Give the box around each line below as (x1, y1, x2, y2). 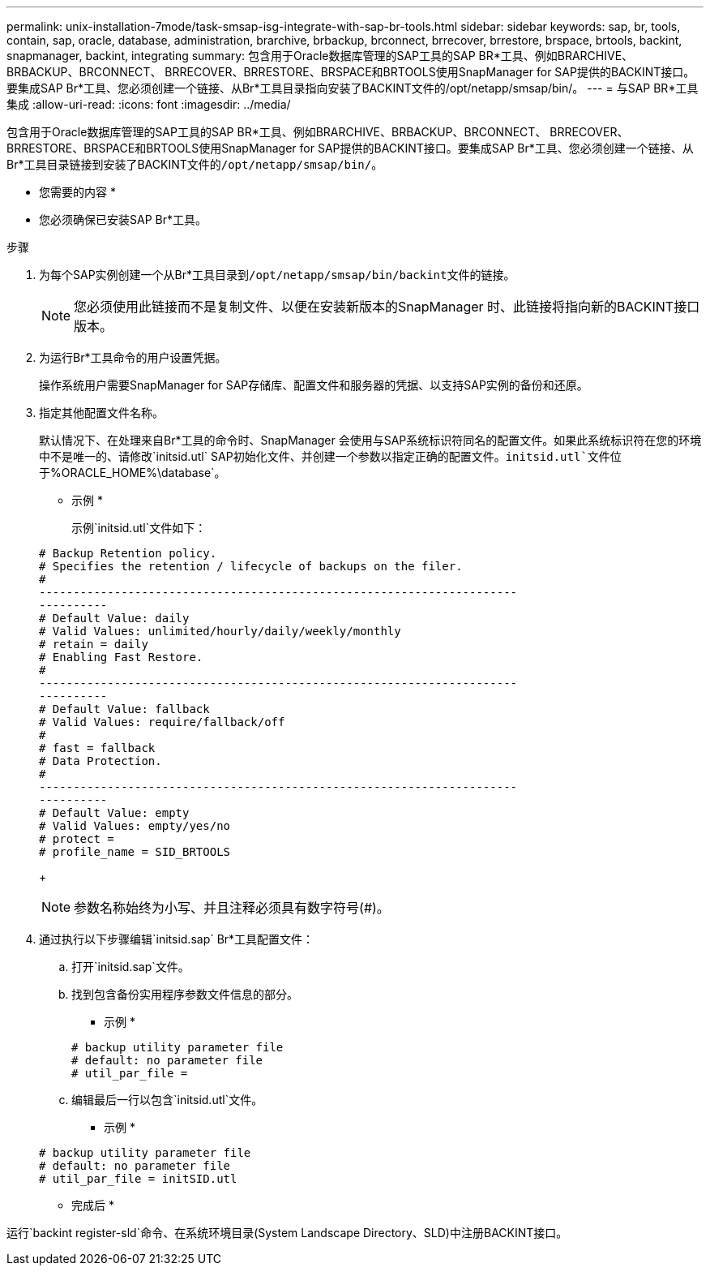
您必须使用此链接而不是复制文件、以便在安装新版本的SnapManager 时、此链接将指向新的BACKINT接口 (74, 299, 700, 315)
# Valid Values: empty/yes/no (39, 819, 231, 832)
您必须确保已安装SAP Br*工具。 (39, 213, 207, 226)
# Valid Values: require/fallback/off (39, 715, 285, 728)
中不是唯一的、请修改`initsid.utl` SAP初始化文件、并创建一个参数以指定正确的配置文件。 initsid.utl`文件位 (39, 449, 622, 463)
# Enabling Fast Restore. (39, 651, 203, 664)
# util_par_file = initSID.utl (39, 1172, 237, 1185)
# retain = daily (39, 638, 148, 651)
